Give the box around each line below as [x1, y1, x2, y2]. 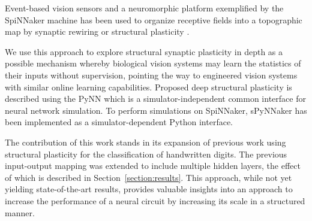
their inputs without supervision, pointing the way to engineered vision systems [5, 68, 298, 81]
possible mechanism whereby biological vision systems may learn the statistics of [5, 57, 301, 69]
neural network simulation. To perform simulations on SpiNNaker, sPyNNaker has [5, 104, 307, 116]
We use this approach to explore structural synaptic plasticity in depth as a [5, 45, 283, 57]
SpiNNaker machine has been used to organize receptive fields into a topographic [5, 13, 302, 26]
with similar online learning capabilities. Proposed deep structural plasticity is [5, 80, 292, 93]
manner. [5, 206, 35, 219]
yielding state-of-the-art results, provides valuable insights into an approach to [5, 183, 293, 195]
